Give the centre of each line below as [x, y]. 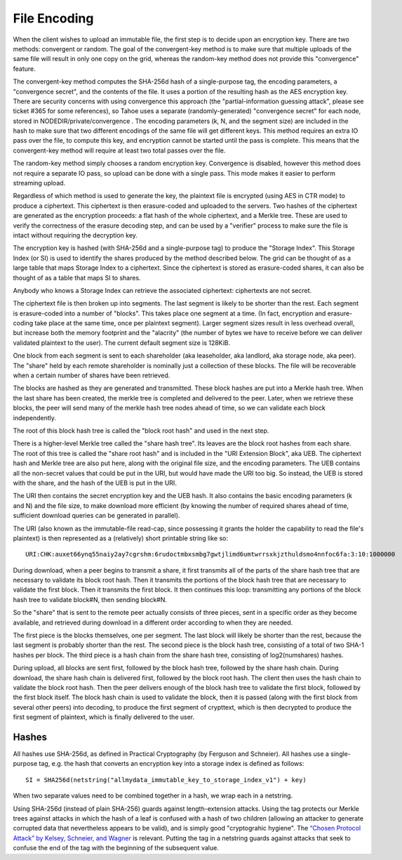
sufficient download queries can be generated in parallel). [96, 516]
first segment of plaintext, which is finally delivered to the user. [104, 717]
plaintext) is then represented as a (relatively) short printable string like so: [120, 538]
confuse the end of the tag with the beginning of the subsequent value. [116, 848]
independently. [34, 417]
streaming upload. [39, 183]
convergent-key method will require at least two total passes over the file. [119, 150]
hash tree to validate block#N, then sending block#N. [90, 599]
